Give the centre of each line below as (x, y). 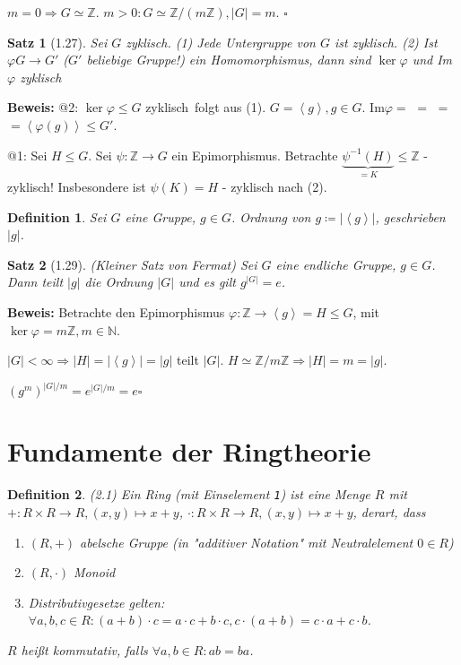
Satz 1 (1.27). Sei (57, 42)
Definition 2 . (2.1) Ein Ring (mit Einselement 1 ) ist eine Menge (189, 494)
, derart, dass (389, 512)
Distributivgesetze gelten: (96, 602)
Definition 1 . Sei (57, 216)
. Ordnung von (271, 216)
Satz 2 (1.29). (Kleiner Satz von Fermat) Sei (132, 264)
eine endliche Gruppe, (336, 264)
